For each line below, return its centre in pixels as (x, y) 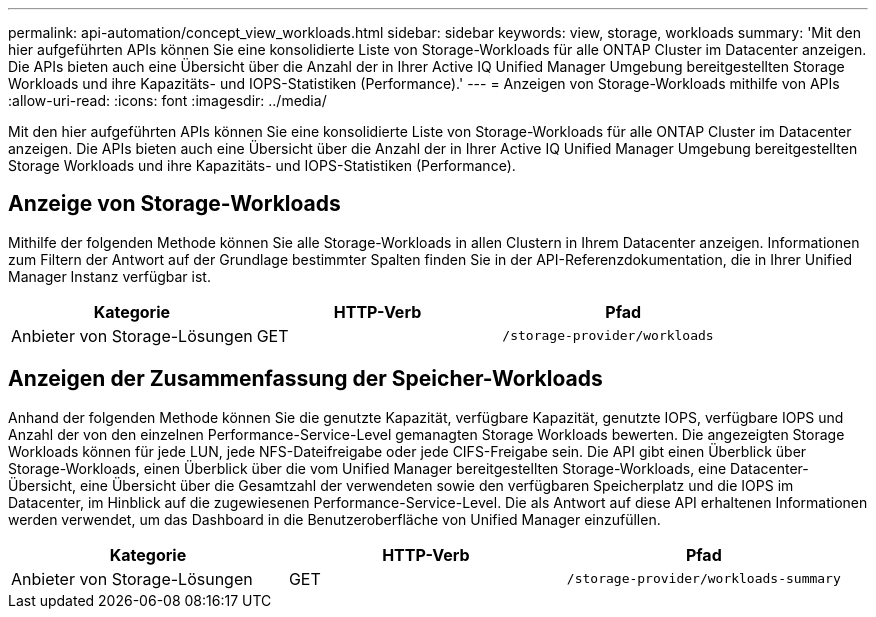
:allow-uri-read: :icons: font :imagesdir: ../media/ (167, 100)
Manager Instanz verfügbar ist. (109, 276)
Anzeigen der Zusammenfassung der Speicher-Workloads (305, 379)
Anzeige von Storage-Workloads (174, 204)
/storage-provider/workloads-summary (703, 579)
